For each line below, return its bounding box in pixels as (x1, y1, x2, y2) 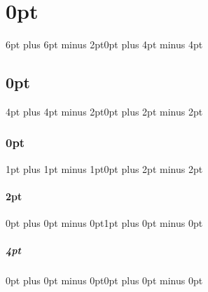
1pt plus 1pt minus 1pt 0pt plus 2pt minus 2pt (6, 161, 203, 176)
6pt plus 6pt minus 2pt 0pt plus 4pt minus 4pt (6, 37, 203, 52)
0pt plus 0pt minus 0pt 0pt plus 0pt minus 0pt (6, 273, 203, 288)
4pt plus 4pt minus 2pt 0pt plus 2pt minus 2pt (6, 104, 203, 118)
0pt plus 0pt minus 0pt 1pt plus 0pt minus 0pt (6, 216, 203, 230)
